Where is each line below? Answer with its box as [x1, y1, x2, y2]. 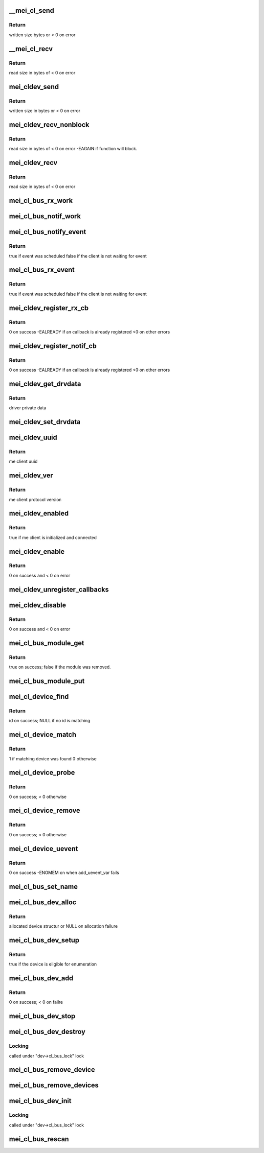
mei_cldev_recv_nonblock [9, 120, 89, 129]
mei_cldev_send [9, 82, 59, 91]
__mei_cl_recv [9, 45, 53, 53]
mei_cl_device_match [9, 730, 77, 739]
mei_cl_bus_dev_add [9, 974, 73, 983]
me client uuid [9, 458, 38, 465]
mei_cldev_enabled [9, 509, 69, 518]
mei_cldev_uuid [9, 433, 57, 442]
